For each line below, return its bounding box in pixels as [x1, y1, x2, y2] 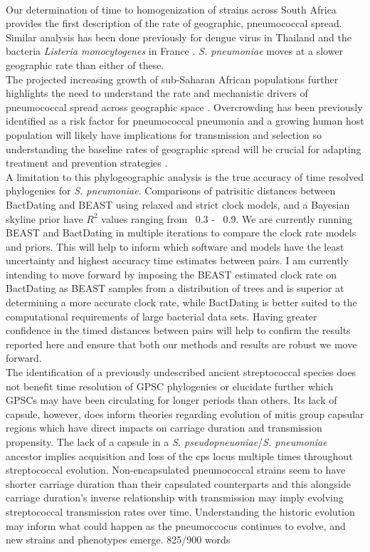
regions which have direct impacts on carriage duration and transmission [6, 420, 322, 435]
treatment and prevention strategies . [6, 155, 168, 170]
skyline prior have [6, 211, 83, 226]
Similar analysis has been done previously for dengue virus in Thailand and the [6, 29, 351, 44]
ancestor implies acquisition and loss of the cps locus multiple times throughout [6, 448, 353, 463]
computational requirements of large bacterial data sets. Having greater [6, 308, 317, 323]
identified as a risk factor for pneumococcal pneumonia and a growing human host [6, 113, 364, 128]
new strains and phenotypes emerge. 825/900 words [6, 532, 231, 547]
